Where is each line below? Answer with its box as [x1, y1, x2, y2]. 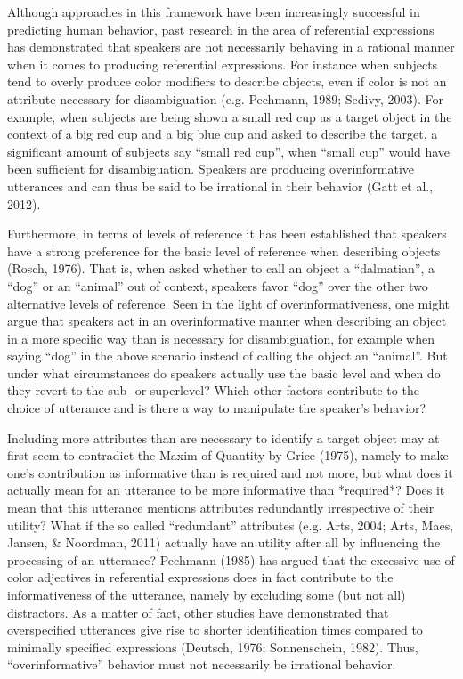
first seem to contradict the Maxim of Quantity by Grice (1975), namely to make [7, 446, 449, 465]
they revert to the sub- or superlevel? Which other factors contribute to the [7, 381, 419, 400]
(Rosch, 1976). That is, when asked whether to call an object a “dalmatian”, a [7, 259, 435, 278]
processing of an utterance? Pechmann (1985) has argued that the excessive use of [7, 550, 455, 569]
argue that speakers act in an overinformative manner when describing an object [7, 311, 447, 330]
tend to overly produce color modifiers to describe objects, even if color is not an [7, 72, 447, 91]
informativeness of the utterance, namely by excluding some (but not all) [7, 586, 406, 603]
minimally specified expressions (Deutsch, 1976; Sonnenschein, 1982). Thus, [7, 637, 418, 656]
